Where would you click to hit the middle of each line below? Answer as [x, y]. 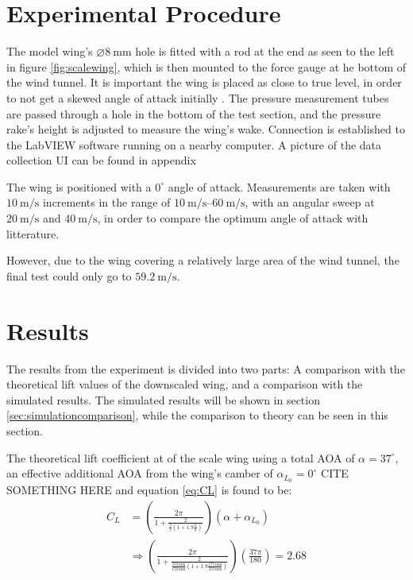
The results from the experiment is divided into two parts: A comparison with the [206, 368]
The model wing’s [50, 51]
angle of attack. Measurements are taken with [279, 186]
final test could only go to [69, 275]
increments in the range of [106, 202]
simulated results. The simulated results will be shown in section [163, 399]
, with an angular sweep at [310, 202]
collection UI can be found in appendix [101, 160]
